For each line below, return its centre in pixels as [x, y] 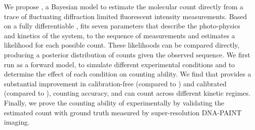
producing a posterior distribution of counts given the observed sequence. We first [127, 54]
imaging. [17, 122]
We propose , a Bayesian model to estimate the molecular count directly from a [124, 6]
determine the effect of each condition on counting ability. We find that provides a [128, 74]
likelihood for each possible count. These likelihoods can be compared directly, [122, 45]
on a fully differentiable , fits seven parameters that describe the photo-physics [122, 26]
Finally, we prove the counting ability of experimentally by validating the [114, 102]
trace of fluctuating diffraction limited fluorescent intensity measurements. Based [126, 16]
